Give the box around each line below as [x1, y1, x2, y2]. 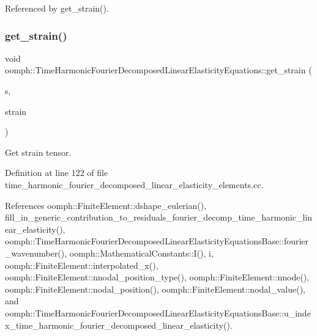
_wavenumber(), [5, 246, 67, 259]
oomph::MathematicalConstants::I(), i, [69, 246, 214, 259]
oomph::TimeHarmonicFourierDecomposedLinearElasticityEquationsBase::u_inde [5, 306, 311, 319]
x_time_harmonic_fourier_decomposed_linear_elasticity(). [5, 318, 233, 331]
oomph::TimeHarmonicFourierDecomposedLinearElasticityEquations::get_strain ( [5, 64, 312, 76]
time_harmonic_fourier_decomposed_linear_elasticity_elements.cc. [5, 178, 264, 191]
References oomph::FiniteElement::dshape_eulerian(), [5, 199, 207, 211]
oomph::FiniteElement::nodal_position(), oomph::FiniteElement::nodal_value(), [5, 282, 305, 295]
